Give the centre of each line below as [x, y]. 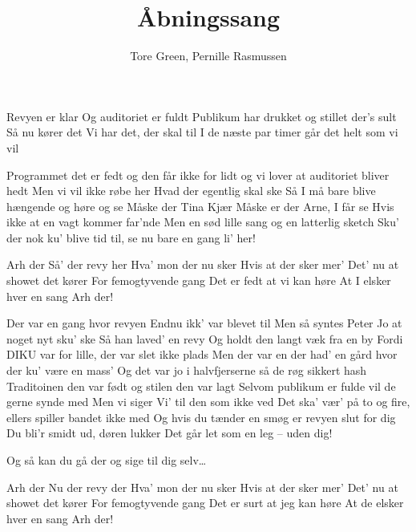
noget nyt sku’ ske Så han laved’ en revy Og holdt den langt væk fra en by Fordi [205, 338]
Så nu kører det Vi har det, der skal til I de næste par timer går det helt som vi [202, 132]
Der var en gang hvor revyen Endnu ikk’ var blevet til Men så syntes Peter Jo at [204, 323]
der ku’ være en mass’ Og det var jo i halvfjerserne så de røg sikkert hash [187, 370]
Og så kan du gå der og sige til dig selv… [107, 460]
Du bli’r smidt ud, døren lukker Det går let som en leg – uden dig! [170, 433]
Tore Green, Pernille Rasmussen [208, 56]
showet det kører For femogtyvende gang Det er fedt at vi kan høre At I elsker [199, 280]
